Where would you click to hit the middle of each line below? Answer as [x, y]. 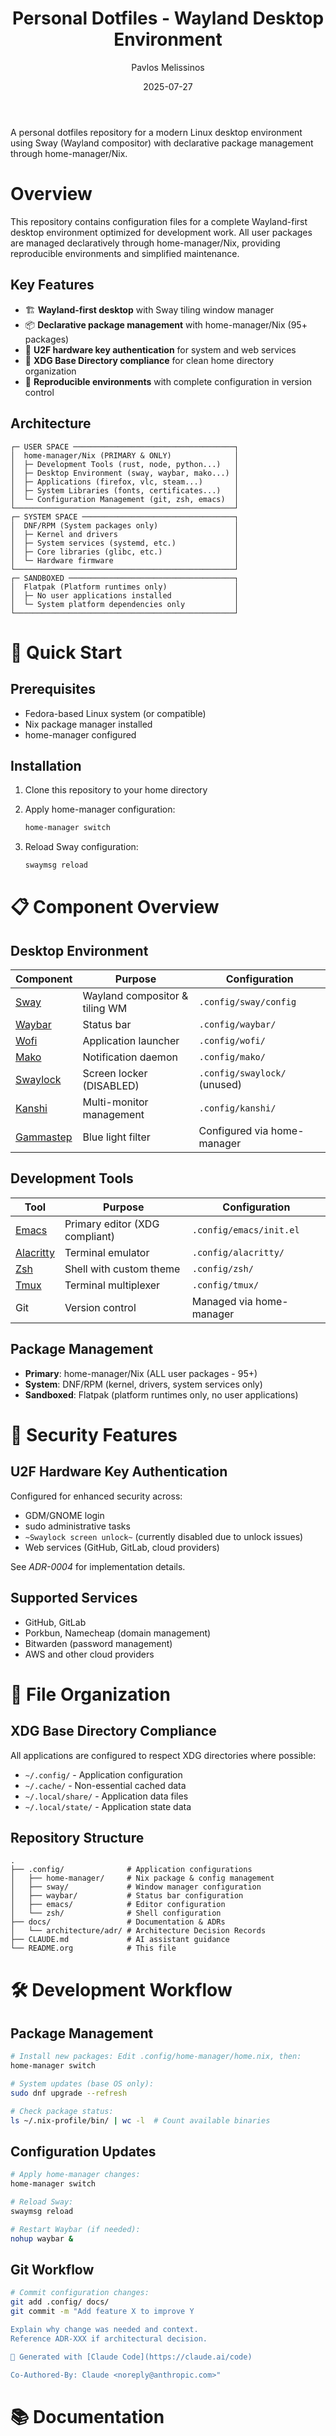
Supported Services [74, 1598]
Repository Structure [77, 1837]
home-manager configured [80, 734]
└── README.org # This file [93, 1948]
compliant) [90, 1236]
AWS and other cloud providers [89, 1654]
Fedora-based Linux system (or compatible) [115, 713]
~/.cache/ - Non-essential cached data [105, 1785]
